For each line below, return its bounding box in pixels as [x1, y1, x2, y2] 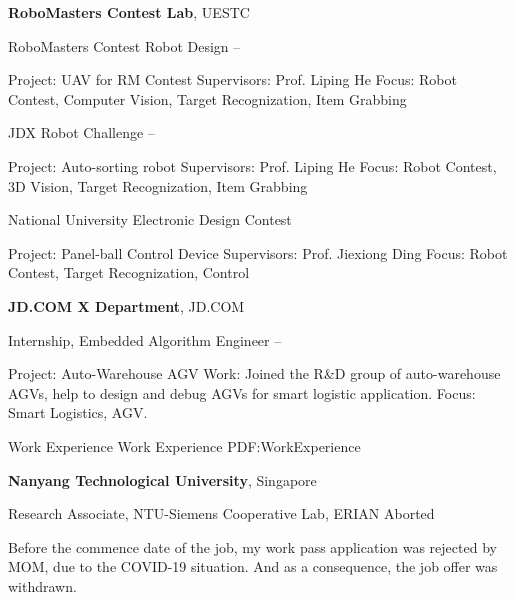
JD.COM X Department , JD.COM [8, 295, 245, 316]
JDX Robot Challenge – [8, 122, 155, 143]
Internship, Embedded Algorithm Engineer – [8, 329, 282, 350]
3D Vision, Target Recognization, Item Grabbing [8, 175, 308, 196]
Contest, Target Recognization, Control [8, 262, 250, 283]
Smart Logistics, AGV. [8, 402, 148, 423]
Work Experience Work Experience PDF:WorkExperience [8, 435, 361, 456]
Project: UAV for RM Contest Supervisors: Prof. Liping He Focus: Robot [8, 69, 457, 90]
